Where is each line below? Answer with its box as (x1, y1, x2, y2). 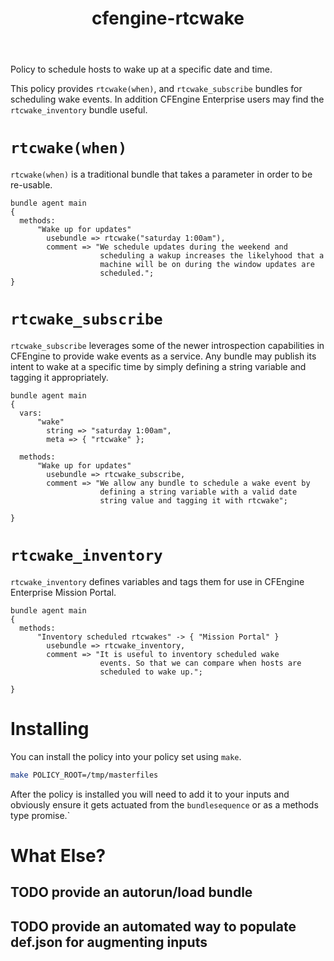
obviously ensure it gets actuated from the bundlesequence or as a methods (10, 798, 319, 811)
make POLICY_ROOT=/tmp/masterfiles (10, 770, 159, 780)
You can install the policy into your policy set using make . (10, 750, 242, 762)
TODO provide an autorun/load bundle (10, 884, 253, 901)
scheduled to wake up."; (99, 667, 203, 677)
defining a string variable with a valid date (99, 487, 298, 497)
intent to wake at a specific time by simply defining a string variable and (10, 361, 307, 373)
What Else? (10, 845, 107, 867)
